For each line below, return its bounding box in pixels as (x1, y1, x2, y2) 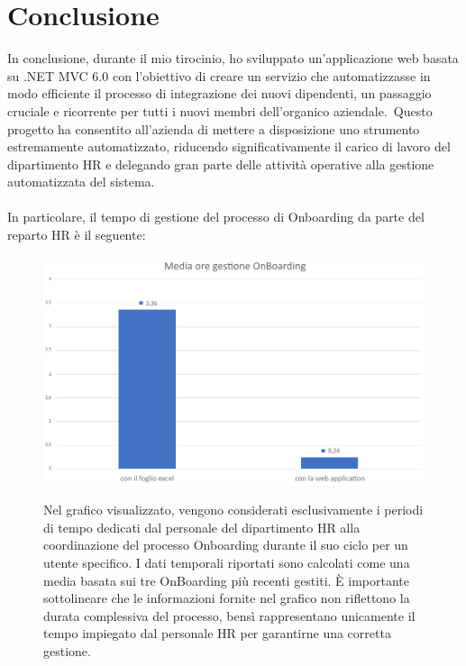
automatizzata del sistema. (7, 172, 155, 191)
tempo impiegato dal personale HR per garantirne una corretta (43, 624, 391, 643)
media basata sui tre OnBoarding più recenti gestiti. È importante (43, 570, 410, 589)
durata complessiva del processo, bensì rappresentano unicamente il (43, 606, 416, 625)
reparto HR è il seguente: (7, 225, 146, 244)
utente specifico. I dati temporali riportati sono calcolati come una (43, 553, 410, 572)
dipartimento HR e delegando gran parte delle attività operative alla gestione (7, 154, 434, 173)
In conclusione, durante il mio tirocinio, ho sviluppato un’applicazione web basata (7, 49, 459, 68)
